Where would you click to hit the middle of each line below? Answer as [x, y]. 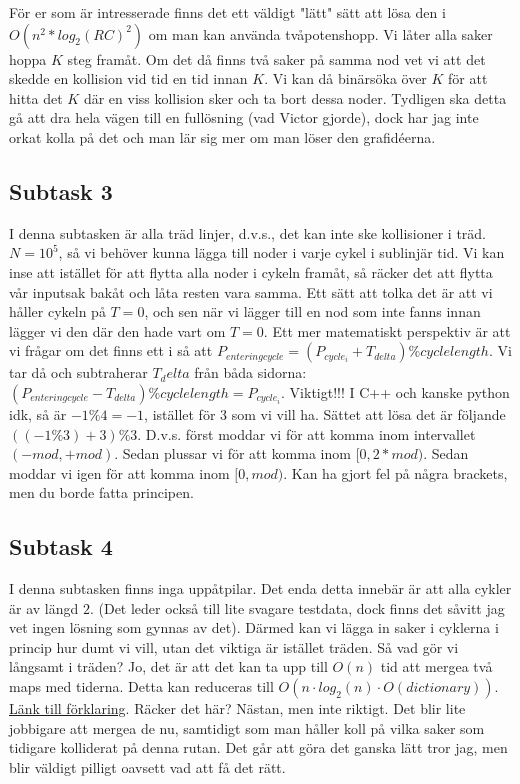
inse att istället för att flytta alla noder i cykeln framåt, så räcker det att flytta [251, 271]
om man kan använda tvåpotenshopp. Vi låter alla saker [320, 33]
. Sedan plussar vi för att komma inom [232, 453]
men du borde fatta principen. [101, 492]
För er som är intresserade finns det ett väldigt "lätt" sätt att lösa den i [227, 12]
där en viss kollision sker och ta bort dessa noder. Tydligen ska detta [295, 97]
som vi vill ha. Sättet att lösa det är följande [368, 413]
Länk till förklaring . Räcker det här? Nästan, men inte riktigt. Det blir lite [237, 708]
